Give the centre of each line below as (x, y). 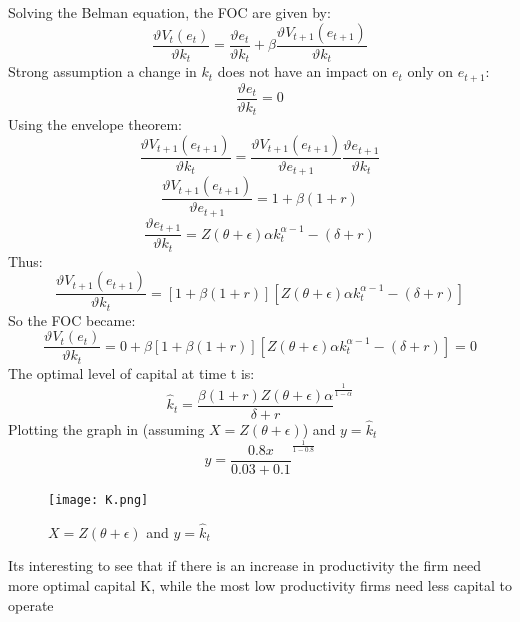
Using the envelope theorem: (95, 124)
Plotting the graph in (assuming (106, 428)
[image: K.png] (98, 499)
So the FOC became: (72, 319)
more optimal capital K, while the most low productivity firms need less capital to (260, 585)
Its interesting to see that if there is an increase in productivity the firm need (245, 565)
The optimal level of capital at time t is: (131, 372)
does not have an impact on (302, 71)
